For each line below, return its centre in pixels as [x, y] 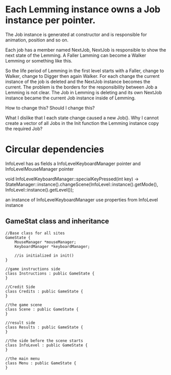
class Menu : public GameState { [41, 363]
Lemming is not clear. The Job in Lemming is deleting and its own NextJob [84, 92]
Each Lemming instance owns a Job [83, 9]
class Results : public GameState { [44, 327]
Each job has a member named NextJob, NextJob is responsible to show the [86, 50]
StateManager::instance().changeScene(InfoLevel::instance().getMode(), [82, 184]
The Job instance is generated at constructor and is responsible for [76, 34]
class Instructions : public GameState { [50, 273]
